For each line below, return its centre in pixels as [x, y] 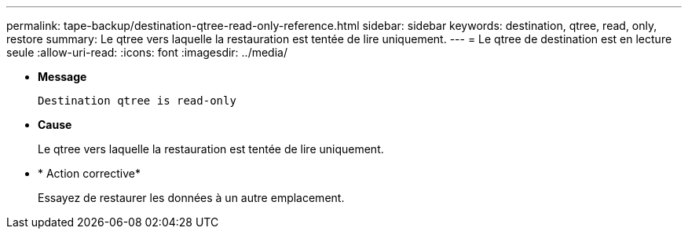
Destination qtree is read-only [137, 101]
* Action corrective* [90, 173]
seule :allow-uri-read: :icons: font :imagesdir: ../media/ [147, 52]
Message [62, 77]
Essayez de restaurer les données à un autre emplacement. [191, 198]
